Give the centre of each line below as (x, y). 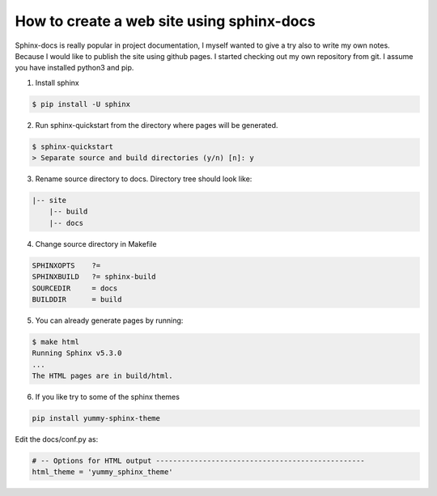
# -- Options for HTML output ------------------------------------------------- (199, 461)
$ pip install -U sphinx (81, 104)
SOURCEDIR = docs (75, 288)
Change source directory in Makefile (96, 244)
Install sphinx (57, 83)
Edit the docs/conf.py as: (57, 439)
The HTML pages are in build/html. (102, 376)
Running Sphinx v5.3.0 (77, 353)
